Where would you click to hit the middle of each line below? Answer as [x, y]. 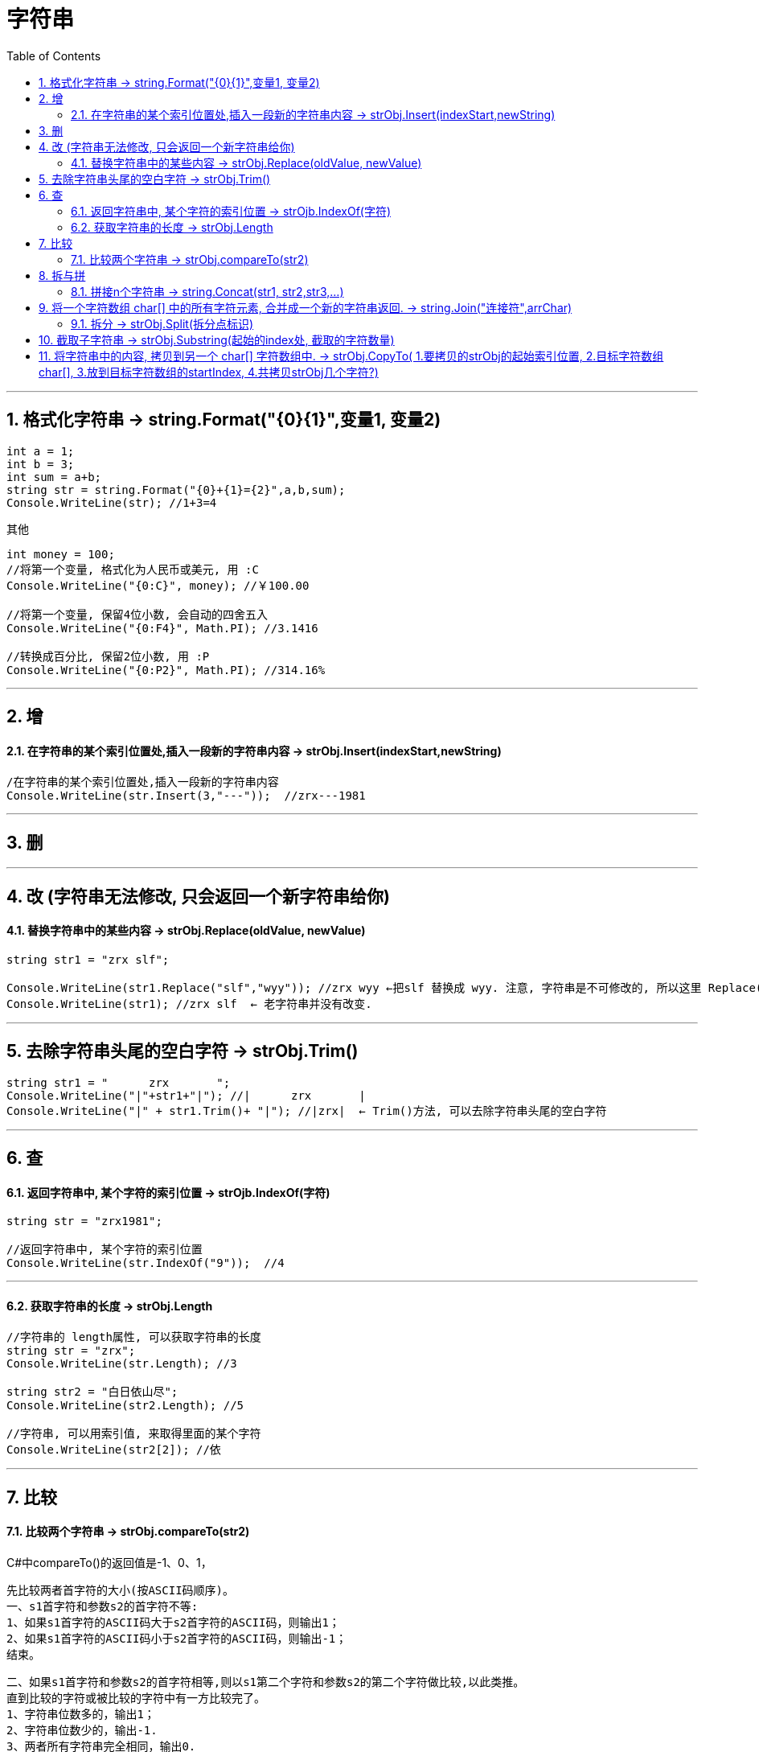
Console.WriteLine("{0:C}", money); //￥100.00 [158, 585]
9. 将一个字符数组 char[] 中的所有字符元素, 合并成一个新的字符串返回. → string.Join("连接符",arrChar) [306, 307]
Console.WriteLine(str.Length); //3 [122, 1364]
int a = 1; [41, 451]
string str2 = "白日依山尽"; [92, 1392]
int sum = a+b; [54, 477]
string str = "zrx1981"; [84, 1221]
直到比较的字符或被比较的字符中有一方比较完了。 [136, 1699]
